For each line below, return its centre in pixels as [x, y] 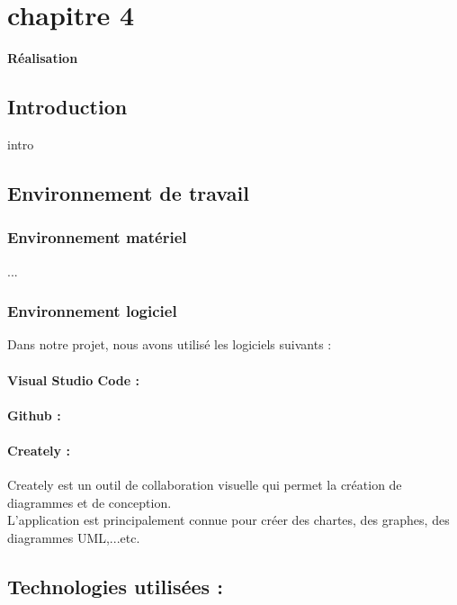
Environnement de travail [128, 192]
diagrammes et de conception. [90, 502]
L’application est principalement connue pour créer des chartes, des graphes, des [228, 520]
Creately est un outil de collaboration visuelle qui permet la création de [205, 485]
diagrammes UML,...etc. [74, 537]
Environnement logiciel [92, 311]
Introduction [67, 107]
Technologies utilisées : [115, 586]
